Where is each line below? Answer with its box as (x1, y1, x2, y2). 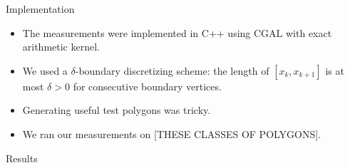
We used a (22, 63, 68, 78)
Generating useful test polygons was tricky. (22, 103, 211, 117)
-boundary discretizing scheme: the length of (75, 63, 269, 78)
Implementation (6, 1, 75, 16)
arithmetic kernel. (22, 39, 100, 54)
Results (6, 150, 38, 165)
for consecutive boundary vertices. (73, 78, 222, 93)
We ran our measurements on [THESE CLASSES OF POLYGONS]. (22, 126, 321, 141)
